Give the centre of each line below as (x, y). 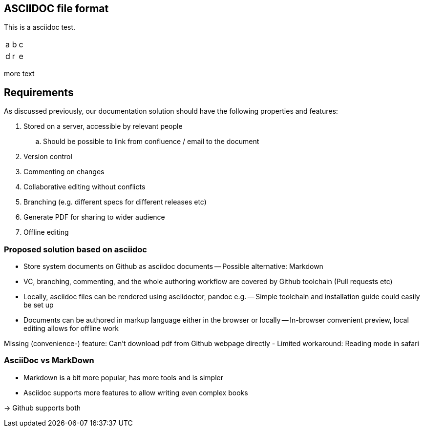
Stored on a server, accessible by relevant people (103, 126)
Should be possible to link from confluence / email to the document (151, 142)
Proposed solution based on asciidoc (75, 249)
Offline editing (46, 232)
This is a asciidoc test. (40, 27)
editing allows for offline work (71, 328)
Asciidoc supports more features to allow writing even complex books (136, 392)
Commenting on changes (64, 172)
